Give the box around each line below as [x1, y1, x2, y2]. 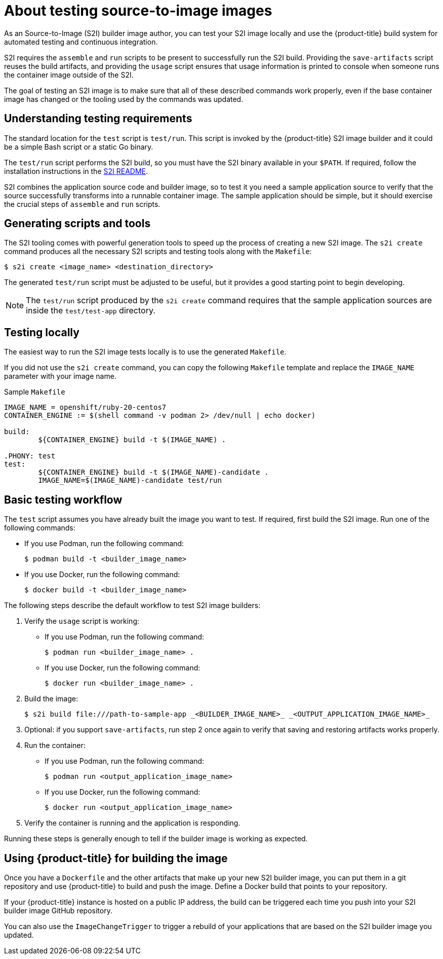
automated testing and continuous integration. [4, 37, 158, 46]
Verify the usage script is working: [24, 617, 139, 626]
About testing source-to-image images [4, 2, 272, 19]
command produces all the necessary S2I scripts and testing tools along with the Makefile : [4, 247, 312, 256]
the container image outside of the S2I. [4, 70, 134, 79]
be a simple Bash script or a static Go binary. [4, 142, 153, 151]
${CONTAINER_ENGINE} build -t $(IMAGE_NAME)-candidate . [38, 468, 269, 477]
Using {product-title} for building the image [4, 851, 228, 865]
